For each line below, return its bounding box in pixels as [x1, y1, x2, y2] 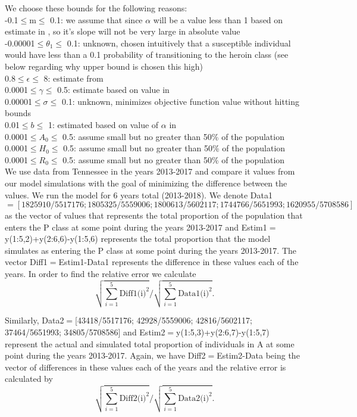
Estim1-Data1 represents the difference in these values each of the [58, 256, 299, 268]
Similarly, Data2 [5, 314, 64, 326]
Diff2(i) [119, 394, 146, 403]
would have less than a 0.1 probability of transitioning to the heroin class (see [5, 48, 289, 61]
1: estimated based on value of [48, 118, 159, 130]
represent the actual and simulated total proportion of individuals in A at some [5, 337, 295, 350]
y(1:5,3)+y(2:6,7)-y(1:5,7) [176, 326, 270, 338]
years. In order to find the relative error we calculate [5, 267, 196, 280]
